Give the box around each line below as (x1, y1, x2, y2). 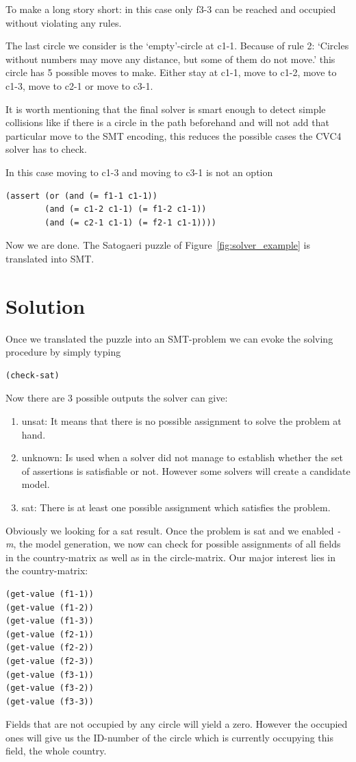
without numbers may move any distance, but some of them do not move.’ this (5, 51, 335, 66)
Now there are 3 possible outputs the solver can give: (5, 391, 228, 405)
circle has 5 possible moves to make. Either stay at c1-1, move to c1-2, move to (5, 65, 337, 79)
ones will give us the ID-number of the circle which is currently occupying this (5, 730, 333, 744)
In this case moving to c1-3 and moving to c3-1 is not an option (5, 164, 273, 179)
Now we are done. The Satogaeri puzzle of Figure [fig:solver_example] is (5, 238, 310, 252)
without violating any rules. (5, 15, 122, 29)
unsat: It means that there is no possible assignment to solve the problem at (21, 414, 342, 428)
